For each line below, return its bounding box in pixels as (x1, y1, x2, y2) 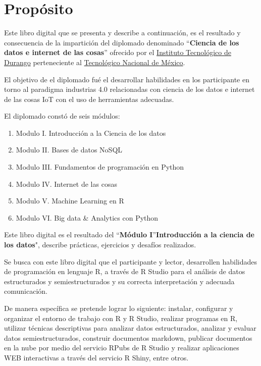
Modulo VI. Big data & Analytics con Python (16, 212, 159, 223)
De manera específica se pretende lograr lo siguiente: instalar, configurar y (4, 303, 233, 313)
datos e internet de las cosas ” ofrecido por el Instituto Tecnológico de (4, 47, 231, 58)
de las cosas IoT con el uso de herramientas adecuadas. (4, 93, 174, 104)
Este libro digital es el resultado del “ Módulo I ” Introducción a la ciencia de (4, 229, 254, 240)
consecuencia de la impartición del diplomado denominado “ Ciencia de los (4, 37, 239, 47)
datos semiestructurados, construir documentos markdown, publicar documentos (4, 332, 252, 343)
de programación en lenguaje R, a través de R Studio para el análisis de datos (4, 266, 245, 277)
